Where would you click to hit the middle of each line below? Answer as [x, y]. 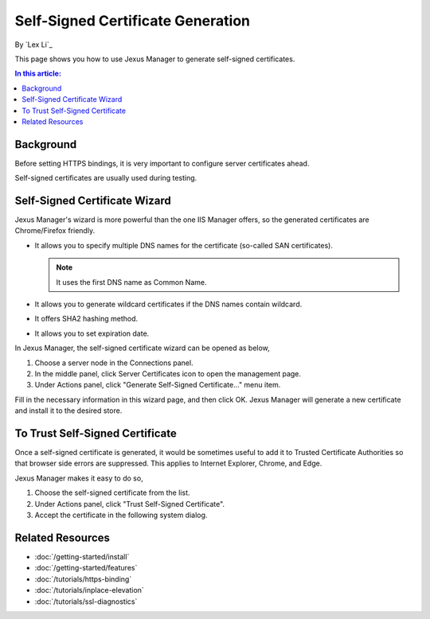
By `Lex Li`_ [34, 45]
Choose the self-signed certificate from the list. [112, 492]
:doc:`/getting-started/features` [86, 568]
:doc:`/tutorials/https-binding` [83, 579]
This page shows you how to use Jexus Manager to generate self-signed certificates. [155, 59]
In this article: [38, 74]
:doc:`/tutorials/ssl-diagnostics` [86, 601]
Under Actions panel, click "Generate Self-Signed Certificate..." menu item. [158, 385]
